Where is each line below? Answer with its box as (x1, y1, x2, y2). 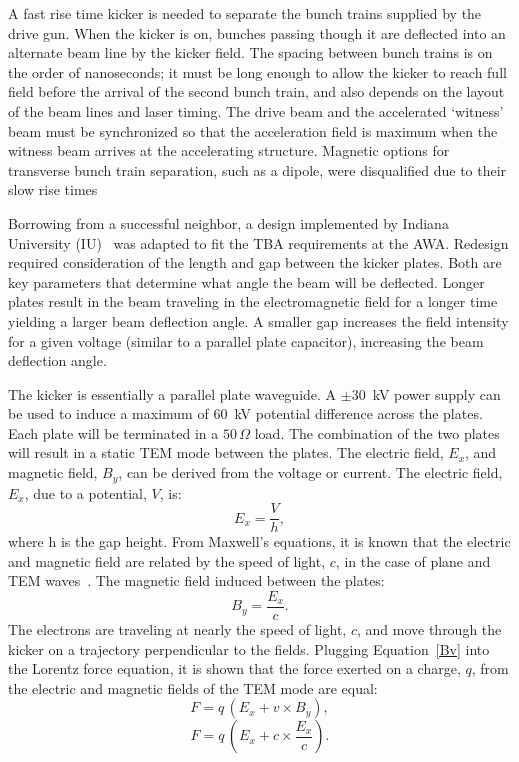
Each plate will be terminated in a (8, 422, 219, 443)
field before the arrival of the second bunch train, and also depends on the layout (8, 81, 505, 102)
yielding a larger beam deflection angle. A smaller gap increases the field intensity (8, 310, 509, 331)
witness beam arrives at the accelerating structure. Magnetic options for (8, 140, 450, 161)
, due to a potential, (24, 482, 147, 503)
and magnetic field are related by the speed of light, (8, 550, 326, 571)
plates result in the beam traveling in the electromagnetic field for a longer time (8, 291, 498, 312)
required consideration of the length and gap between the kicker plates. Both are (8, 252, 502, 273)
